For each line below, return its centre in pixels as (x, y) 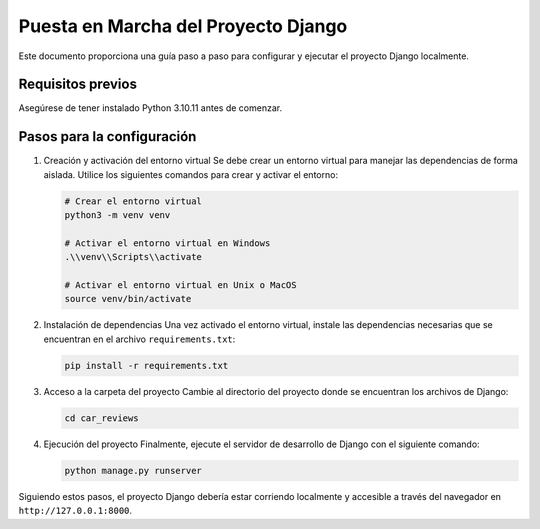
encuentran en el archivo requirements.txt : (139, 339)
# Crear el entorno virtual (133, 201)
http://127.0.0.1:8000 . (75, 511)
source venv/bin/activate (128, 299)
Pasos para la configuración (107, 136)
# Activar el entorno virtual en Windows (167, 243)
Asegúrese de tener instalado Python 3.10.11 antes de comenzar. (150, 108)
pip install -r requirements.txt (146, 365)
